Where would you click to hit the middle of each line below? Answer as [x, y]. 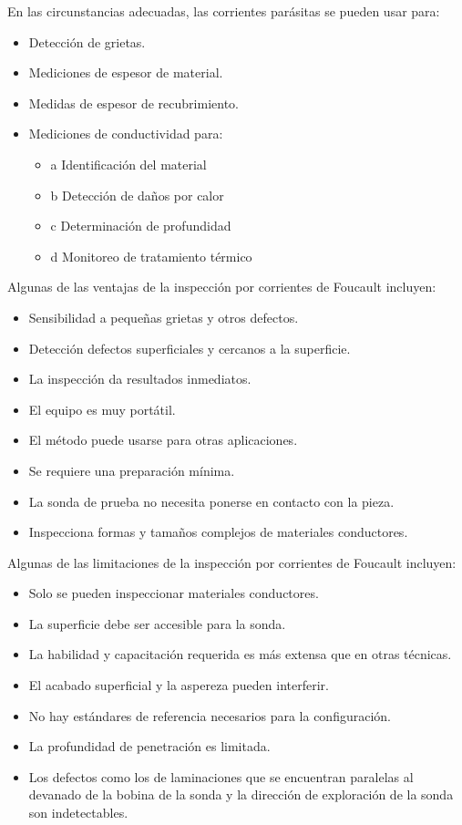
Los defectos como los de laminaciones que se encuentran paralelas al [221, 776]
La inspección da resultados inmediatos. [140, 379]
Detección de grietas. [87, 41]
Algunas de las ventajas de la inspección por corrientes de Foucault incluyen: [222, 287]
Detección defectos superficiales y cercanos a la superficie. [190, 348]
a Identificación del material [128, 164]
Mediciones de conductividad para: [126, 134]
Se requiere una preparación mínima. [132, 470]
